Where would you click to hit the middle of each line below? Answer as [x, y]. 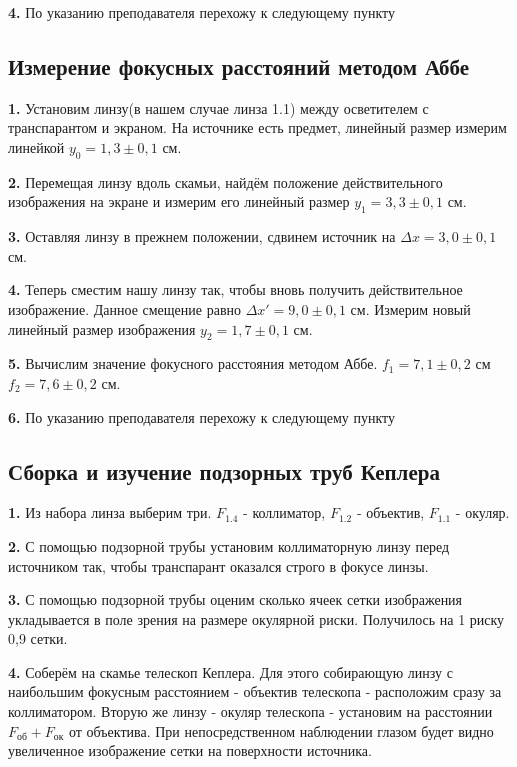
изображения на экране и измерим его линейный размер [179, 201]
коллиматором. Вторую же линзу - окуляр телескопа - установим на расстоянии [250, 711]
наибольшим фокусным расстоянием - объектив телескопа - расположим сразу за [255, 691]
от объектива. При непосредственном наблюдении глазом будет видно [281, 730]
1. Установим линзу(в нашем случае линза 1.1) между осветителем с [218, 107]
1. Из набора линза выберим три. [110, 512]
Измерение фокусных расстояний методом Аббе [239, 65]
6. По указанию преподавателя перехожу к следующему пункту [201, 416]
